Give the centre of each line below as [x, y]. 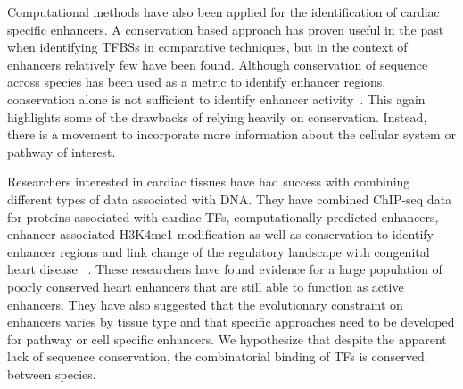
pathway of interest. [62, 151]
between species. [52, 373]
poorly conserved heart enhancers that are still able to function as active [206, 286]
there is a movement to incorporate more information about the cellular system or [231, 134]
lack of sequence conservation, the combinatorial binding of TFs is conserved [216, 356]
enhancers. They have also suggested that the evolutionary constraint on [205, 304]
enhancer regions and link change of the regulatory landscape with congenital [219, 251]
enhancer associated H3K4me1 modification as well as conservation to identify [220, 234]
